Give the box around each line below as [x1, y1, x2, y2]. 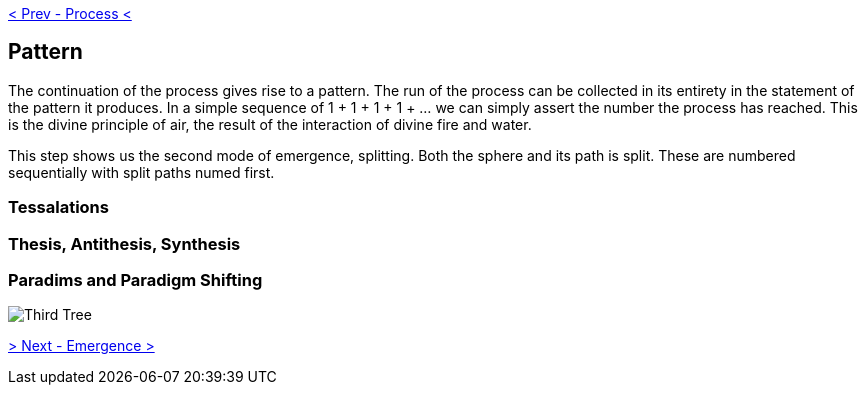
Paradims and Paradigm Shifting [8, 269, 263, 290]
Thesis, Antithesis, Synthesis [8, 233, 241, 254]
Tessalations [8, 197, 109, 218]
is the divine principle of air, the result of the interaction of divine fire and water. [8, 115, 532, 133]
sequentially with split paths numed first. [8, 163, 275, 181]
